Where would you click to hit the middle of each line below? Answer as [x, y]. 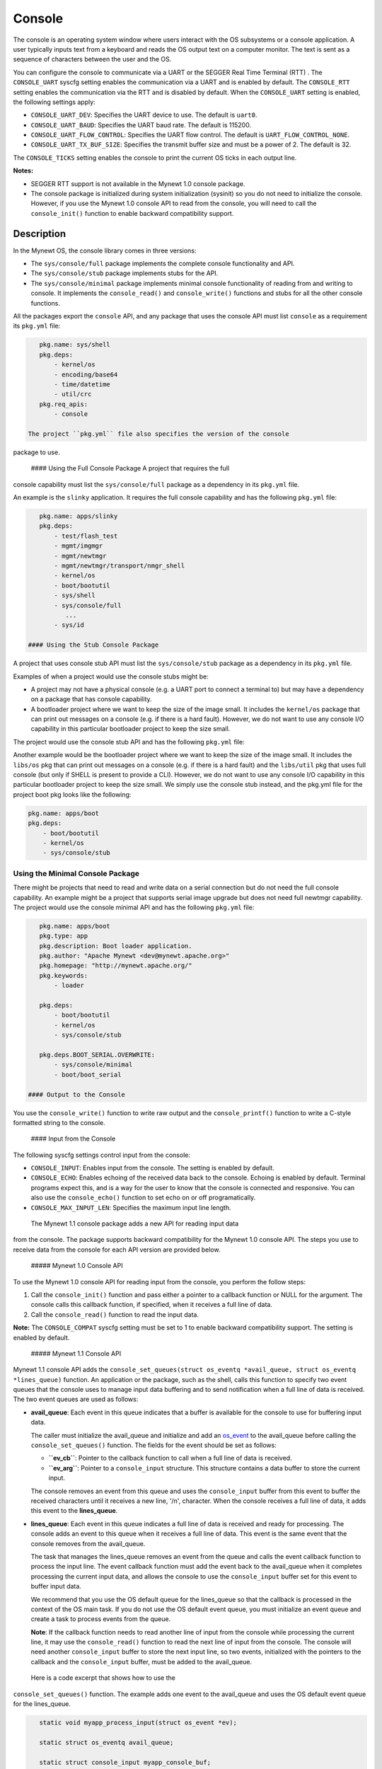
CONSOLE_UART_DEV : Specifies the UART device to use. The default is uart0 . [144, 115]
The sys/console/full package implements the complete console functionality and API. [163, 264]
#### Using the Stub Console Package [93, 645]
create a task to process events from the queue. [101, 1619]
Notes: [23, 171]
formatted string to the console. [59, 1122]
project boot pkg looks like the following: [72, 794]
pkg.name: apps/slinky [79, 516]
